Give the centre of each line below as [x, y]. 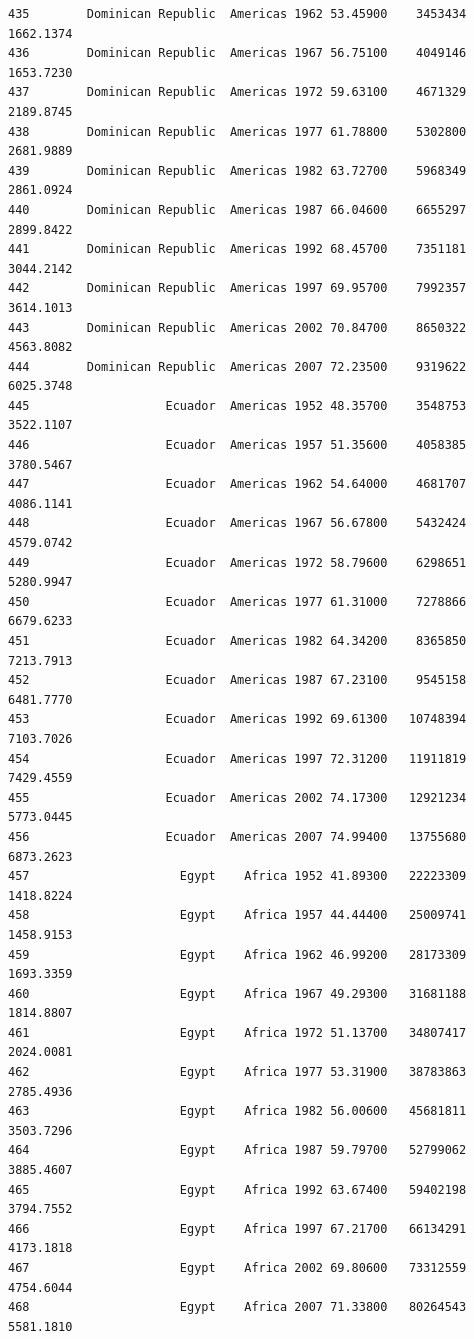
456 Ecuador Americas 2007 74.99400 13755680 [237, 836]
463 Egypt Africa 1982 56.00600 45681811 [237, 1111]
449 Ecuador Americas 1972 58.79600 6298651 [237, 562]
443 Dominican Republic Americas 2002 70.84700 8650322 [237, 327]
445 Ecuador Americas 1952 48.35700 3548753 [237, 405]
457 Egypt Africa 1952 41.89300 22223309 [237, 876]
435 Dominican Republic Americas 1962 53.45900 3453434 [237, 14]
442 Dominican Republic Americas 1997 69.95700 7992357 [237, 288]
